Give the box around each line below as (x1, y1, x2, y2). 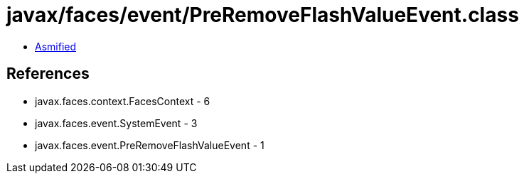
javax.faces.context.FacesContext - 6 (35, 94, 210, 107)
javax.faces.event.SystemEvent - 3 (35, 116, 198, 129)
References (6, 65, 90, 83)
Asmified (35, 40, 77, 53)
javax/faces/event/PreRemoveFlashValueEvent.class (6, 3, 519, 27)
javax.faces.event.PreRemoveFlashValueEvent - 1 (35, 139, 264, 151)
